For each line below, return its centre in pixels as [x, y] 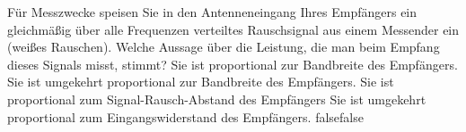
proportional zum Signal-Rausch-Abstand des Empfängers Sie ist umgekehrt [217, 99]
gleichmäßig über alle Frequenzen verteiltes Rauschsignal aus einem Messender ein [233, 29]
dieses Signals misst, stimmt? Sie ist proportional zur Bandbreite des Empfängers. [233, 64]
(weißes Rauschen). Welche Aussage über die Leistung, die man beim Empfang [224, 47]
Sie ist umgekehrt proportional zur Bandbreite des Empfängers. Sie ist [201, 82]
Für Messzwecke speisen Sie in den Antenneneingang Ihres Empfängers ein [212, 12]
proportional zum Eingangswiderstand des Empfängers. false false [185, 116]
